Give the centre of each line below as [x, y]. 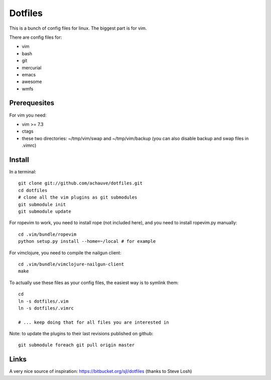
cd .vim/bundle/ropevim [47, 234]
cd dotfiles [33, 190]
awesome [32, 82]
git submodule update [45, 211]
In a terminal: [23, 172]
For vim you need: [28, 115]
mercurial [32, 67]
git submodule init [42, 204]
